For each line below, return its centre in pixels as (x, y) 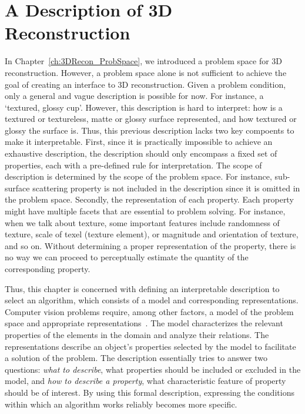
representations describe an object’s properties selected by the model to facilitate (150, 346)
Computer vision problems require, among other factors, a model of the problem (149, 311)
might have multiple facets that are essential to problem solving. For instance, (145, 211)
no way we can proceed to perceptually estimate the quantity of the (127, 257)
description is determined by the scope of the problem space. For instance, (138, 176)
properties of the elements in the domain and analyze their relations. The (137, 334)
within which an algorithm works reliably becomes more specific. (121, 404)
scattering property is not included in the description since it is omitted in (166, 188)
